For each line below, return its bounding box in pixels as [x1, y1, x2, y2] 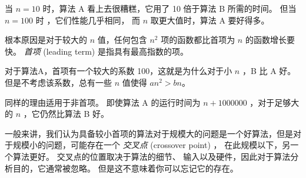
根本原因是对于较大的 [5, 33, 87, 46]
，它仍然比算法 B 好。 [23, 108, 109, 120]
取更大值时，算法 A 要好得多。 [150, 14, 270, 26]
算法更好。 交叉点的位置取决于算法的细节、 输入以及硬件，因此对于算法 [12, 150, 291, 162]
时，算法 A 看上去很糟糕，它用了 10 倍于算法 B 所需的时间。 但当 [42, 2, 297, 14]
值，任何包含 [97, 33, 147, 46]
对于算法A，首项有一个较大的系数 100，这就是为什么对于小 [5, 65, 232, 77]
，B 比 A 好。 [242, 65, 296, 77]
